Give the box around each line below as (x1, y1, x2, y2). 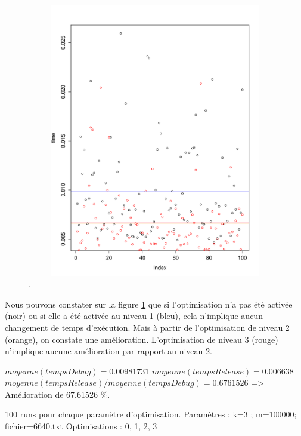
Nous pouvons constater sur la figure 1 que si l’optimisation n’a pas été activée (5, 297, 293, 310)
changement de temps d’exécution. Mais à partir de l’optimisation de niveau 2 (5, 321, 290, 333)
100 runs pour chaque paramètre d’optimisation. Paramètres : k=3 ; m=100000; (5, 408, 297, 420)
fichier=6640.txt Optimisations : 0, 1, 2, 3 (5, 420, 157, 432)
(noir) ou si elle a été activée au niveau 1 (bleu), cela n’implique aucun (5, 309, 263, 322)
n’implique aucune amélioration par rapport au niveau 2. (5, 345, 212, 357)
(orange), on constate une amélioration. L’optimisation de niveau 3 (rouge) (5, 333, 278, 345)
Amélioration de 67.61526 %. (5, 388, 110, 400)
